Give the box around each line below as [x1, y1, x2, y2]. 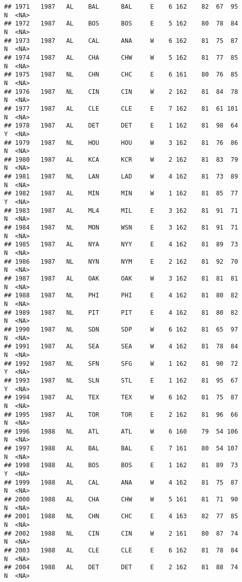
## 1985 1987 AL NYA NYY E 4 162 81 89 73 [4, 241, 238, 248]
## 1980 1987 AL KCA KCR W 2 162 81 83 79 [4, 156, 238, 163]
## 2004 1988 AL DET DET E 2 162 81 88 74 [4, 564, 238, 571]
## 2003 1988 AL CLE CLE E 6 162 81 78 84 [4, 547, 238, 554]
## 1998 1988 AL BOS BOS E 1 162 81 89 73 [4, 462, 238, 469]
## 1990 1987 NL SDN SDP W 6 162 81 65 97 [4, 325, 238, 333]
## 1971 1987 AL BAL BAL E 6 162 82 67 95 [4, 3, 238, 10]
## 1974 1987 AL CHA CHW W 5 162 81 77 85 [4, 54, 238, 61]
